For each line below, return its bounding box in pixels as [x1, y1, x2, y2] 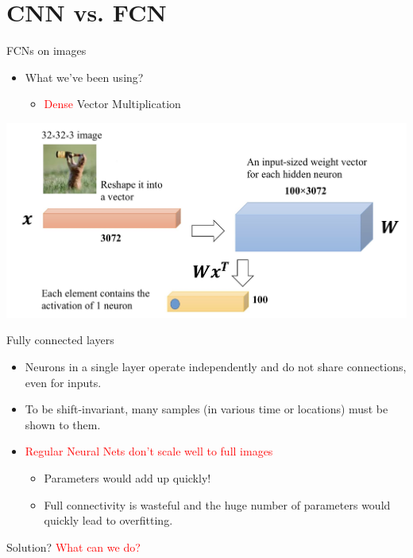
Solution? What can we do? [6, 538, 141, 555]
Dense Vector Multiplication [44, 95, 181, 112]
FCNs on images [6, 42, 87, 59]
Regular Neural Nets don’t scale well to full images [25, 443, 273, 459]
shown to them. [25, 416, 101, 432]
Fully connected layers [6, 331, 114, 348]
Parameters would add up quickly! [44, 469, 211, 486]
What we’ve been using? [25, 68, 144, 85]
